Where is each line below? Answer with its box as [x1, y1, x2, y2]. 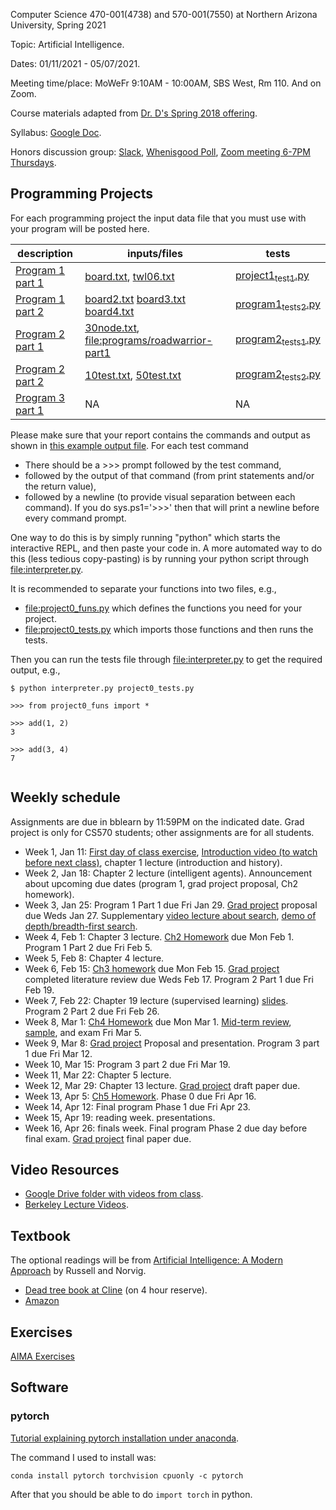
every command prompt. [24, 512, 127, 524]
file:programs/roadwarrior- [84, 333, 213, 347]
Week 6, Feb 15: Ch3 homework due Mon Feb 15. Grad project [24, 962, 280, 974]
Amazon [24, 1295, 60, 1307]
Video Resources [10, 1162, 120, 1179]
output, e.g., [10, 664, 61, 676]
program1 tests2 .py [234, 297, 321, 313]
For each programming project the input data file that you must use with [10, 212, 307, 224]
